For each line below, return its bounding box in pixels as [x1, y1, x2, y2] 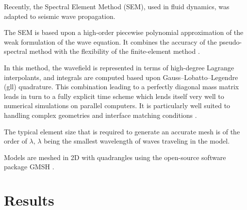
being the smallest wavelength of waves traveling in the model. [44, 136, 230, 146]
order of [4, 136, 27, 146]
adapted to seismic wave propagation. [4, 11, 115, 21]
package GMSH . [4, 162, 54, 172]
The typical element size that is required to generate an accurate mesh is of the [4, 126, 240, 136]
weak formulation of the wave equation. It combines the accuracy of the [4, 36, 217, 47]
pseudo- [219, 36, 242, 47]
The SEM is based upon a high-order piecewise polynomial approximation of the [4, 27, 244, 37]
